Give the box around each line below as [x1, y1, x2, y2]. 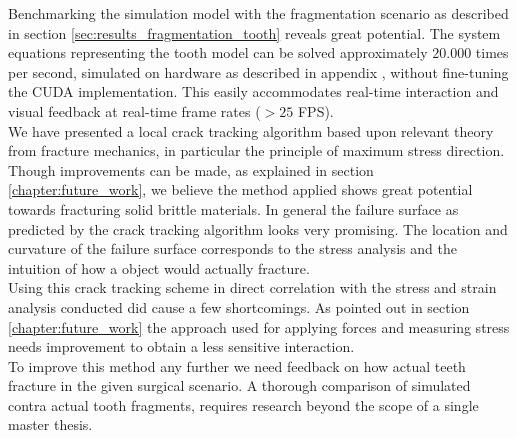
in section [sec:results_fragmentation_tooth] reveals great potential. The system [8, 22, 501, 43]
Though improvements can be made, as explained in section [8, 159, 374, 180]
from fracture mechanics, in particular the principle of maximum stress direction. [8, 140, 505, 161]
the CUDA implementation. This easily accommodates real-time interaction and [8, 81, 499, 102]
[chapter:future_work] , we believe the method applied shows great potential [8, 179, 473, 200]
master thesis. [8, 414, 93, 435]
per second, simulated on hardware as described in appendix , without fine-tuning [8, 61, 509, 82]
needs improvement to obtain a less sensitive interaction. [8, 336, 355, 357]
